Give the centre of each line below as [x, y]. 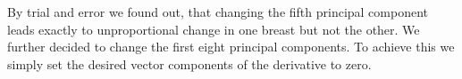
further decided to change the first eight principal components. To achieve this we [231, 47]
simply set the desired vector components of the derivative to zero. [189, 63]
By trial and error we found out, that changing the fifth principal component [218, 12]
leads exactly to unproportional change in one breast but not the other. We [214, 29]
